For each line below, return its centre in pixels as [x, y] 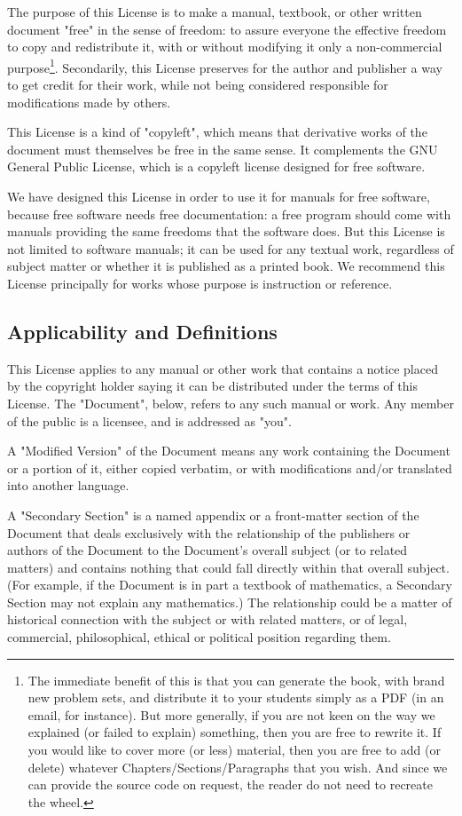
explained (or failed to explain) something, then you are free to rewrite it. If [235, 732]
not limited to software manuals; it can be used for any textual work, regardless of [231, 248]
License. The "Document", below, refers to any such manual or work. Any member [231, 403]
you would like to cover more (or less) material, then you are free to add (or [234, 750]
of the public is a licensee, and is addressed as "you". [149, 420]
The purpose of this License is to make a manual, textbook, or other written [215, 12]
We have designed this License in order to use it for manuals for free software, [219, 196]
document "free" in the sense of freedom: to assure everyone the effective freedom [227, 29]
